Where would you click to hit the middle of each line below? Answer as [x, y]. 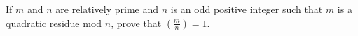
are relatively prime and [107, 9]
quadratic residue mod [54, 22]
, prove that [136, 22]
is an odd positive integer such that [247, 9]
